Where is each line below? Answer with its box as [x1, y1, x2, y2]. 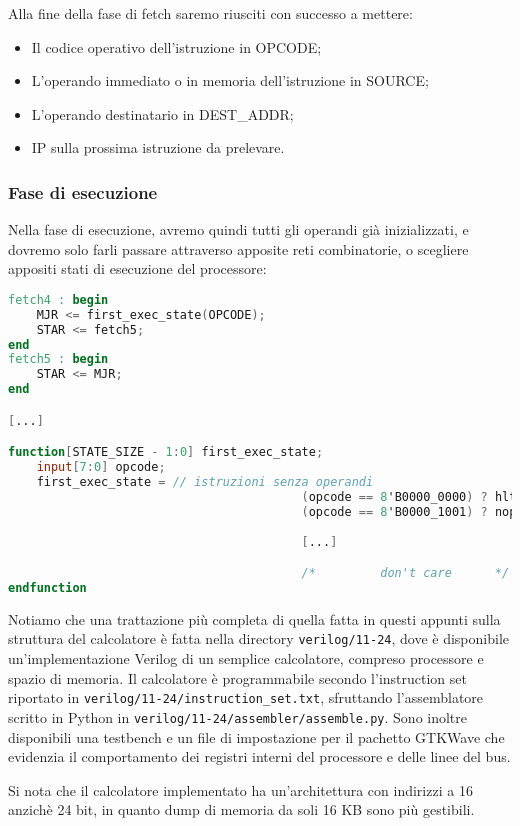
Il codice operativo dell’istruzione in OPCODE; [31, 36, 322, 57]
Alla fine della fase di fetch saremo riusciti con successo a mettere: [8, 3, 413, 23]
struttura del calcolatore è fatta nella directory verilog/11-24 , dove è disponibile [8, 628, 509, 649]
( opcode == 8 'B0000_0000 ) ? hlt [301, 489, 517, 504]
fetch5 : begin [8, 352, 109, 367]
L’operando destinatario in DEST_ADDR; [31, 103, 294, 124]
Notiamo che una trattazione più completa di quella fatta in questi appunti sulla [8, 608, 501, 629]
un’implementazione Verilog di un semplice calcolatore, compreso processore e [8, 648, 484, 669]
